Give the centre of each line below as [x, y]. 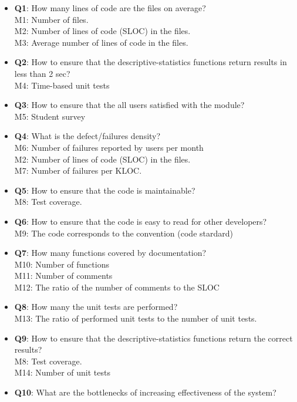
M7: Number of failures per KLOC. [78, 170]
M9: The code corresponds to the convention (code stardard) [124, 233]
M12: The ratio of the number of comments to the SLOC [117, 287]
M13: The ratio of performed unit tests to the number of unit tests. [136, 318]
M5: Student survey [50, 116]
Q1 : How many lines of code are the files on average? [110, 8]
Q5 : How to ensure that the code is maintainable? [105, 190]
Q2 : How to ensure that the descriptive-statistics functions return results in [151, 62]
